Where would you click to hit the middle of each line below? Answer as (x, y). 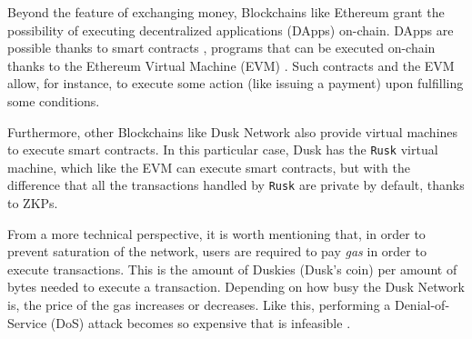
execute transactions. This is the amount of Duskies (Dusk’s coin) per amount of (232, 269)
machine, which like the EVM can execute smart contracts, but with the (209, 167)
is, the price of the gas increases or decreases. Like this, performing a (199, 305)
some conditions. (54, 100)
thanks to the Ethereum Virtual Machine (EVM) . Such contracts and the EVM (231, 65)
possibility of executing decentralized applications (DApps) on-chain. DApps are (231, 30)
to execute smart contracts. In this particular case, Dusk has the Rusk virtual (223, 150)
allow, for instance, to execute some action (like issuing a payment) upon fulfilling (236, 83)
